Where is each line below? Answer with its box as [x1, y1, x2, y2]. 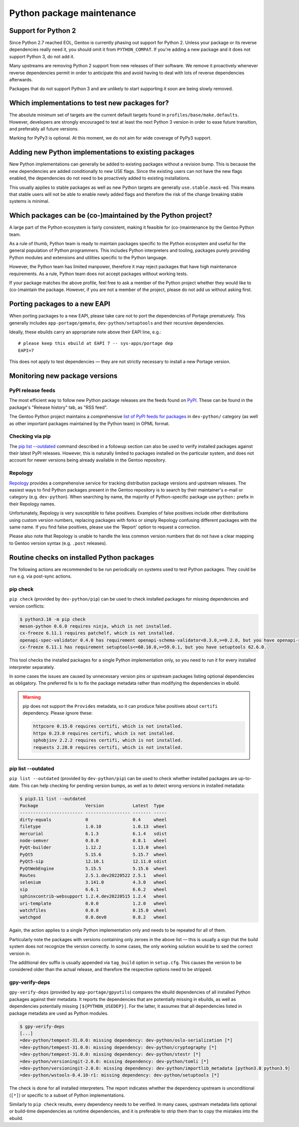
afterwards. [9, 77, 33, 83]
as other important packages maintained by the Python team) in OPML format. [9, 420, 170, 426]
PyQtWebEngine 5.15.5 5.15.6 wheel [19, 865, 167, 871]
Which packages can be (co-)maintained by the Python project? [9, 211, 212, 220]
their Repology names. [9, 501, 56, 507]
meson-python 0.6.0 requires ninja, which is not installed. [19, 623, 172, 629]
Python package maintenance [9, 7, 137, 18]
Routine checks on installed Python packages [9, 553, 154, 562]
